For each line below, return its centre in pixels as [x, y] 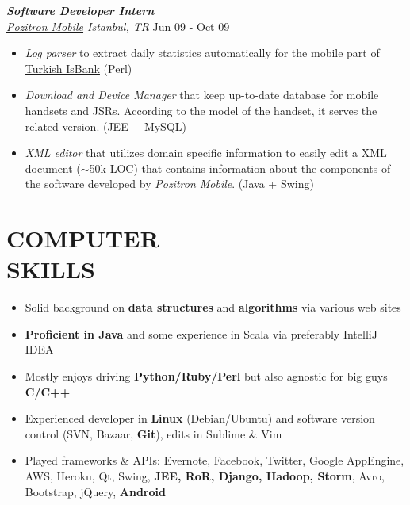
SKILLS [51, 269]
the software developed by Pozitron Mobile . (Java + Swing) [169, 184]
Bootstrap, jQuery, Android [95, 491]
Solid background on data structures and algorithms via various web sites [213, 307]
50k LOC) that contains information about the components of [240, 168]
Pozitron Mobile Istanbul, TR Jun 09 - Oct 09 [118, 26]
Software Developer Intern [80, 10]
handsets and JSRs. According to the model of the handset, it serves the [201, 110]
